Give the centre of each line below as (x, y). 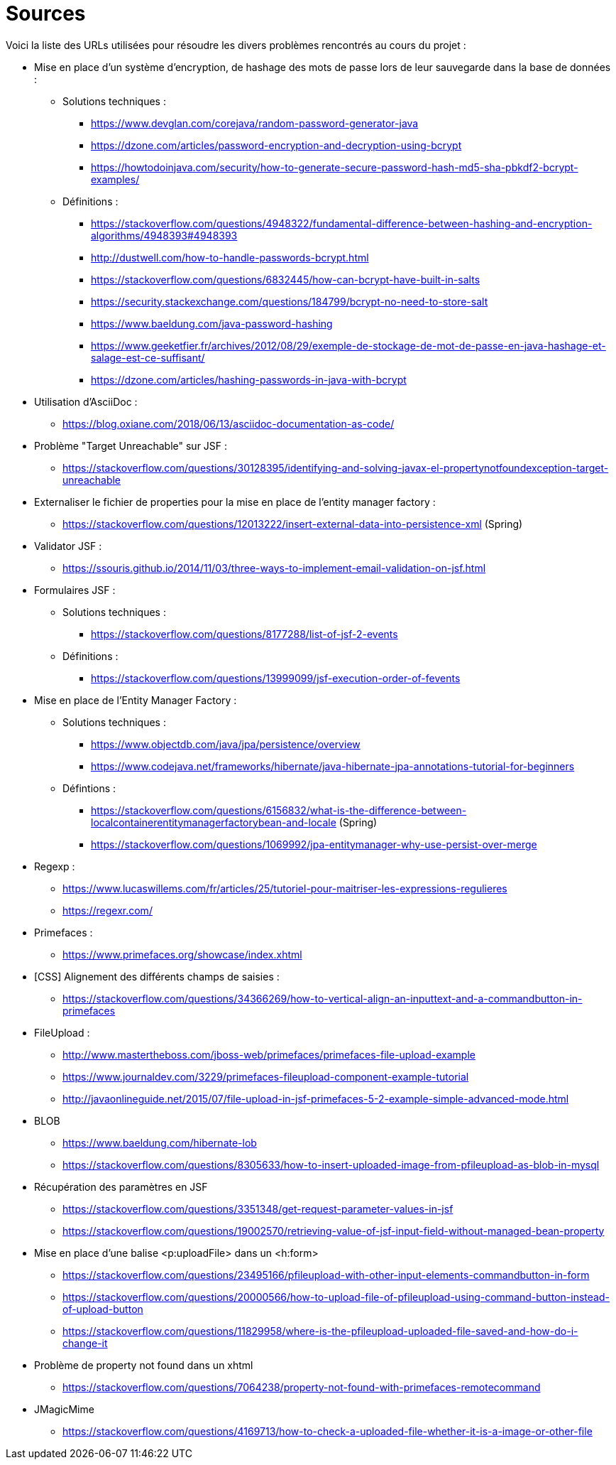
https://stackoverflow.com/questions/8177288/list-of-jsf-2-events (244, 634)
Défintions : (89, 788)
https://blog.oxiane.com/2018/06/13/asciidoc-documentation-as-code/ (229, 423)
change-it (85, 1343)
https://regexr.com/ (108, 910)
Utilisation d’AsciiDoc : (86, 401)
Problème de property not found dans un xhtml (144, 1365)
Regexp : (55, 866)
